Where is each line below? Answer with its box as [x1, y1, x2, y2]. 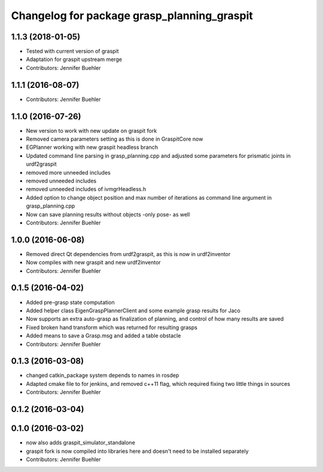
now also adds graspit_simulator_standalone [26, 439, 136, 446]
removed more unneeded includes [26, 169, 111, 176]
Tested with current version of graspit [26, 48, 119, 55]
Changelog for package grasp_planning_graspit [11, 9, 254, 22]
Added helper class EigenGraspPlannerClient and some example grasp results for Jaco [26, 307, 240, 314]
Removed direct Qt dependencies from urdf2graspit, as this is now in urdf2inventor [26, 250, 231, 257]
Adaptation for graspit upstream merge [26, 56, 123, 63]
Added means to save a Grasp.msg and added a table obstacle [26, 332, 181, 339]
